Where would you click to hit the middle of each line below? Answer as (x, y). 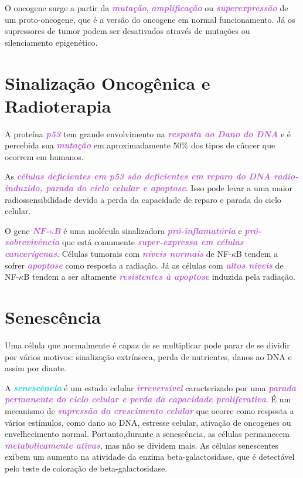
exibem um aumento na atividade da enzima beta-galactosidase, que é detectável (150, 457)
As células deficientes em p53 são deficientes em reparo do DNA (138, 176)
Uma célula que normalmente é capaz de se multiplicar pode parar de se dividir (147, 345)
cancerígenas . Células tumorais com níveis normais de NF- (118, 254)
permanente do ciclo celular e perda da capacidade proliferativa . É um (148, 399)
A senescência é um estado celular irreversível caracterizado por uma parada (151, 387)
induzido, (24, 188)
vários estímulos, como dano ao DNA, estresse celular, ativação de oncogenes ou (148, 422)
